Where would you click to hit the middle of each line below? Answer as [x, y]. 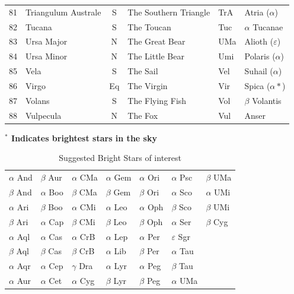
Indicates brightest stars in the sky [84, 137]
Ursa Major [47, 41]
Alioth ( [259, 41]
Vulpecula [44, 115]
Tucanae [268, 26]
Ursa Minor [47, 56]
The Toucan [149, 26]
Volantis [267, 100]
